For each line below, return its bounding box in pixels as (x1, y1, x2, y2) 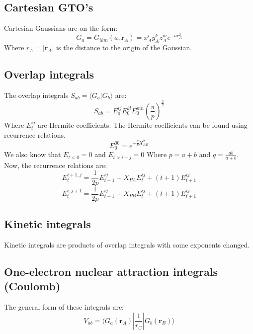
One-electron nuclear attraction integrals (4, 263, 218, 279)
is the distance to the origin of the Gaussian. (56, 42, 192, 53)
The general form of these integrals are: (4, 301, 124, 312)
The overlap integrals (4, 90, 69, 100)
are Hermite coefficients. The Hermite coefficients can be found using (37, 119, 248, 130)
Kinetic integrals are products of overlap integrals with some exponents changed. (4, 239, 250, 250)
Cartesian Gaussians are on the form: (4, 23, 118, 33)
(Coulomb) (4, 278, 61, 294)
